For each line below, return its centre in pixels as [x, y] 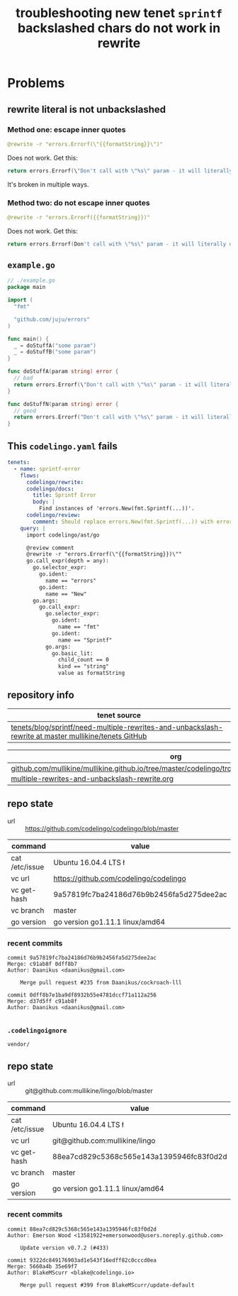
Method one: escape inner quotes [67, 129]
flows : [30, 476]
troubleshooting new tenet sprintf [119, 13]
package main [27, 287]
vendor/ [19, 1045]
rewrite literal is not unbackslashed [87, 109]
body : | [44, 502]
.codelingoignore [37, 1031]
